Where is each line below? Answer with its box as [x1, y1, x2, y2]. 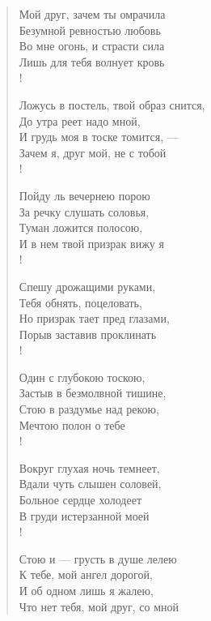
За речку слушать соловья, [19, 203, 150, 220]
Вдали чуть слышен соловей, [19, 475, 162, 492]
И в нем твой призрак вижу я [19, 234, 164, 251]
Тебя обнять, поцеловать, [19, 293, 142, 310]
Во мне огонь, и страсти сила [19, 37, 165, 54]
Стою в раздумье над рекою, [19, 400, 159, 418]
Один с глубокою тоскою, [19, 368, 146, 385]
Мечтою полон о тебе [19, 416, 125, 433]
